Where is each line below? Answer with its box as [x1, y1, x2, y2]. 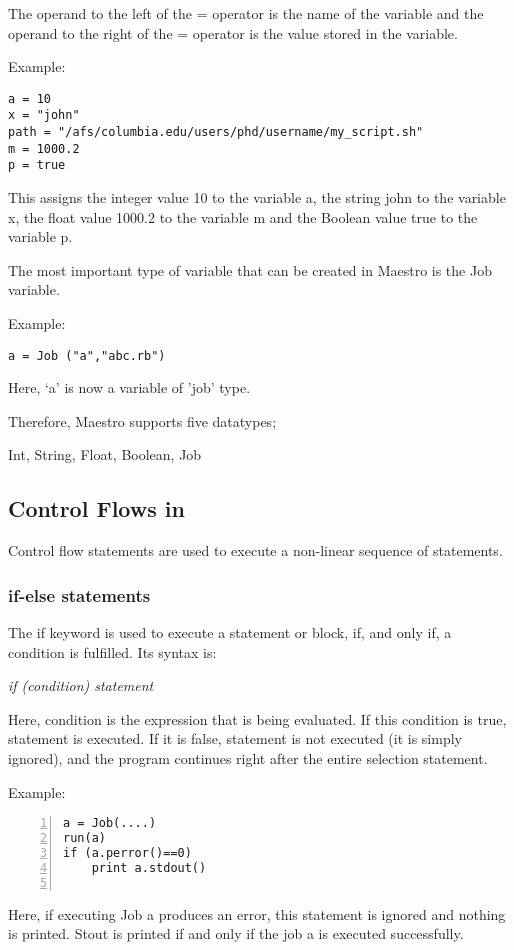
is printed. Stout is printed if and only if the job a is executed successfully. [8, 923, 464, 944]
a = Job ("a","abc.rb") [8, 348, 166, 363]
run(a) [63, 831, 106, 846]
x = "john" [8, 108, 80, 123]
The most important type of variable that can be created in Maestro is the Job [8, 259, 492, 280]
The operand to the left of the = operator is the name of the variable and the [8, 3, 484, 23]
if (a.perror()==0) [63, 845, 192, 860]
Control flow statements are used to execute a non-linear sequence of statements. [8, 540, 503, 561]
